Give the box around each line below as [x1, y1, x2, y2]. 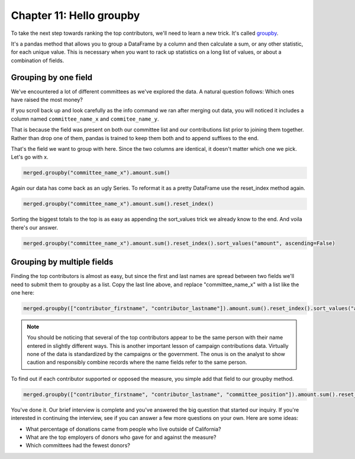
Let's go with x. [11, 154, 49, 161]
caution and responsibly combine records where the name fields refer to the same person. [27, 358, 247, 366]
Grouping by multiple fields [11, 257, 114, 267]
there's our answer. [11, 224, 59, 231]
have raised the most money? [11, 96, 83, 104]
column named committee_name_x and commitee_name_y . [11, 115, 159, 122]
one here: [11, 289, 35, 296]
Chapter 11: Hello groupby [11, 9, 140, 22]
